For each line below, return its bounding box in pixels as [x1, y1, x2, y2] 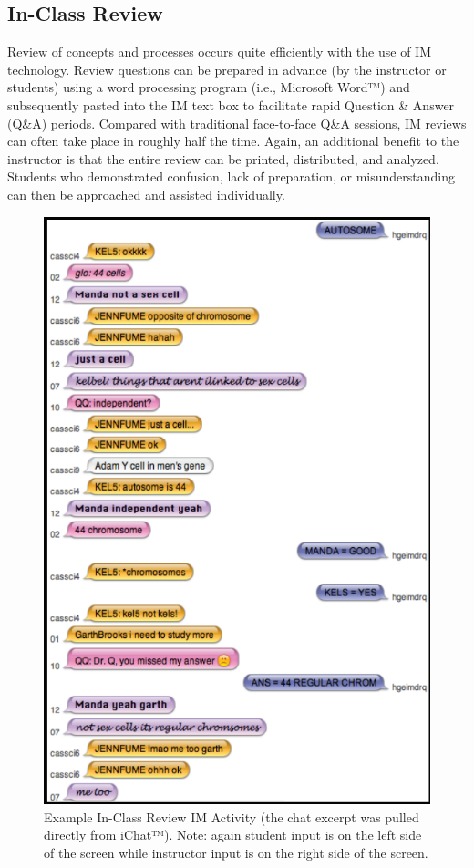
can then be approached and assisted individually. [7, 184, 285, 203]
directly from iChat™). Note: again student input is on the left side [44, 825, 422, 844]
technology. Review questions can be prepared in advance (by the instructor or [7, 59, 447, 78]
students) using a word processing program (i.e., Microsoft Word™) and [7, 77, 410, 97]
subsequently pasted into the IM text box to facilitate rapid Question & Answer [7, 95, 455, 114]
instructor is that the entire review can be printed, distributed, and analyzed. [7, 149, 439, 168]
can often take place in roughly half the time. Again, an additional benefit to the [7, 131, 459, 150]
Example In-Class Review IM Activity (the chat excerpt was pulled [44, 807, 419, 826]
